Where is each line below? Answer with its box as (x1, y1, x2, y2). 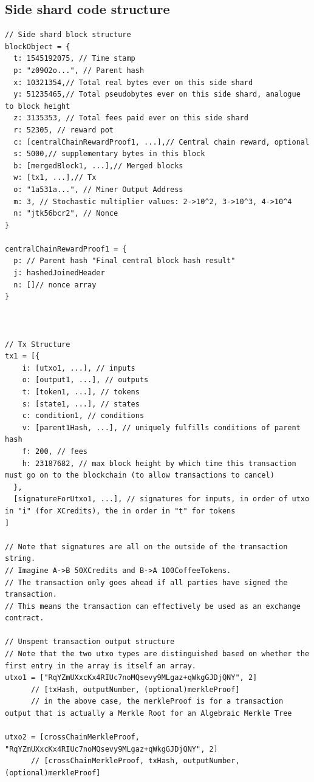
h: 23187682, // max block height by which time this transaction (22, 459, 296, 468)
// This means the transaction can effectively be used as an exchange (5, 602, 301, 611)
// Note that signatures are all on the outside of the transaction (5, 542, 288, 551)
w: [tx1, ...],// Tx (13, 173, 97, 182)
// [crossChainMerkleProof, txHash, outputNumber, (30, 756, 240, 766)
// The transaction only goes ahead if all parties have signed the (5, 578, 288, 587)
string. (5, 554, 36, 563)
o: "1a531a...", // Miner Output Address (13, 185, 183, 194)
